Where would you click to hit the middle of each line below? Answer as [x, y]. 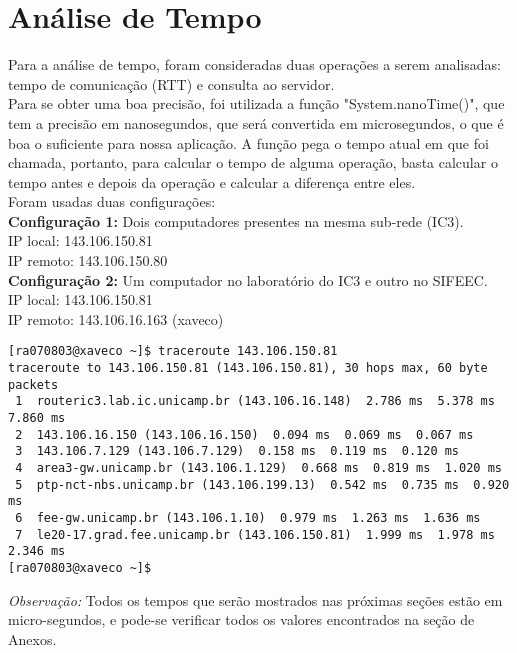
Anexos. [32, 638]
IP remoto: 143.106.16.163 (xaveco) [116, 318]
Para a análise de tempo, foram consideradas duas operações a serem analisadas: [254, 64]
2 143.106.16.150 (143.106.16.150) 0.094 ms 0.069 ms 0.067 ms [244, 434]
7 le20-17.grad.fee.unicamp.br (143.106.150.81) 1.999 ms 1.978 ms [255, 534]
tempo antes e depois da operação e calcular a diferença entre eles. [212, 181]
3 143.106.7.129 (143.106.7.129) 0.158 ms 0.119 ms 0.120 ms [237, 451]
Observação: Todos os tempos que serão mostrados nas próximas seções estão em [255, 599]
